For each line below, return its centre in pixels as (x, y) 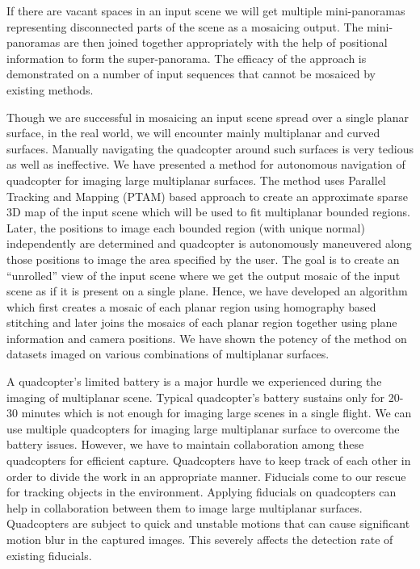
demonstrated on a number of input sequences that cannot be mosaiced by (191, 74)
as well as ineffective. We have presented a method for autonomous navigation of (206, 164)
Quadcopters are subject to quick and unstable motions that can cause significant (208, 523)
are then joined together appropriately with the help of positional (225, 42)
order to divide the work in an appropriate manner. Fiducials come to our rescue (206, 476)
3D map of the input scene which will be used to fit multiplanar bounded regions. (208, 212)
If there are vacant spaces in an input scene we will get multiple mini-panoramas (206, 10)
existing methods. (50, 89)
